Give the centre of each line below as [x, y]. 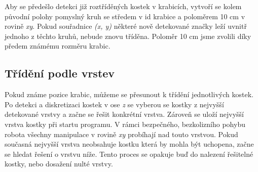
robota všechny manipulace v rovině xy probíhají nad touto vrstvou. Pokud [121, 134]
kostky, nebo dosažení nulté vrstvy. [59, 164]
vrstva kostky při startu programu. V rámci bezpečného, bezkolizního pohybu [125, 124]
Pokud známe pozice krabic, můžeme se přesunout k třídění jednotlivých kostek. [129, 94]
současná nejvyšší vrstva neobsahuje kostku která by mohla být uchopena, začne [129, 144]
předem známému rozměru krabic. [58, 46]
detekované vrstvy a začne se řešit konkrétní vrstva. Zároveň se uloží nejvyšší [124, 114]
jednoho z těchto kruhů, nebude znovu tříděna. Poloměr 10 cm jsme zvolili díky [128, 36]
